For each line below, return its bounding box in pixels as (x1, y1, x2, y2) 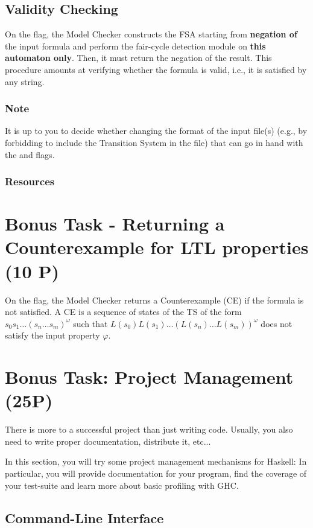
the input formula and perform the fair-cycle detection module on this (5, 39, 266, 52)
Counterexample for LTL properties (5, 235, 309, 259)
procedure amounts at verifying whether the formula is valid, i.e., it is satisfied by (5, 63, 307, 75)
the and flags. (5, 148, 55, 161)
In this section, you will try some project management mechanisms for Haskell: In (5, 455, 307, 468)
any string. (5, 75, 45, 87)
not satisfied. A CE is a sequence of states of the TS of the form (5, 305, 242, 318)
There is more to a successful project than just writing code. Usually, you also (5, 423, 293, 436)
